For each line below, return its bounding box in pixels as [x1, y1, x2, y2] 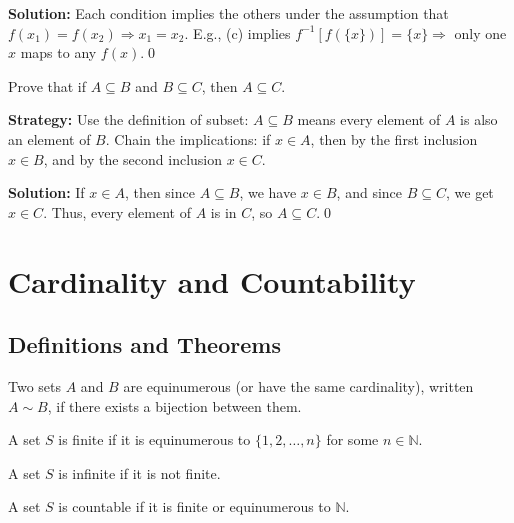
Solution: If [8, 182, 85, 203]
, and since [336, 182, 403, 203]
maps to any [20, 42, 97, 63]
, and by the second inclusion [43, 148, 223, 169]
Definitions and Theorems [8, 329, 281, 360]
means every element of [297, 109, 441, 130]
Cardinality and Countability [8, 260, 416, 301]
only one [454, 22, 507, 43]
